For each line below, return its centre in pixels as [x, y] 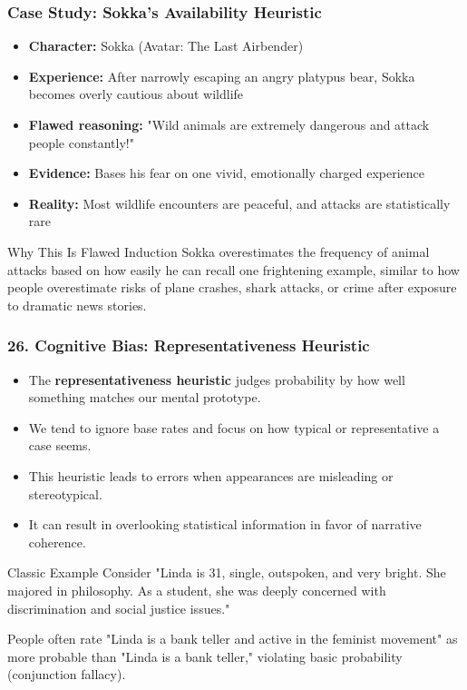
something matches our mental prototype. [145, 397]
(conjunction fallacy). [67, 674]
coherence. [57, 542]
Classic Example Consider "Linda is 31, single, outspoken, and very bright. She [227, 572]
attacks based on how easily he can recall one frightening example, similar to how [233, 269]
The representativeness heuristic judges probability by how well [217, 379]
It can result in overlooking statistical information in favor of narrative [225, 524]
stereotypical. [65, 493]
